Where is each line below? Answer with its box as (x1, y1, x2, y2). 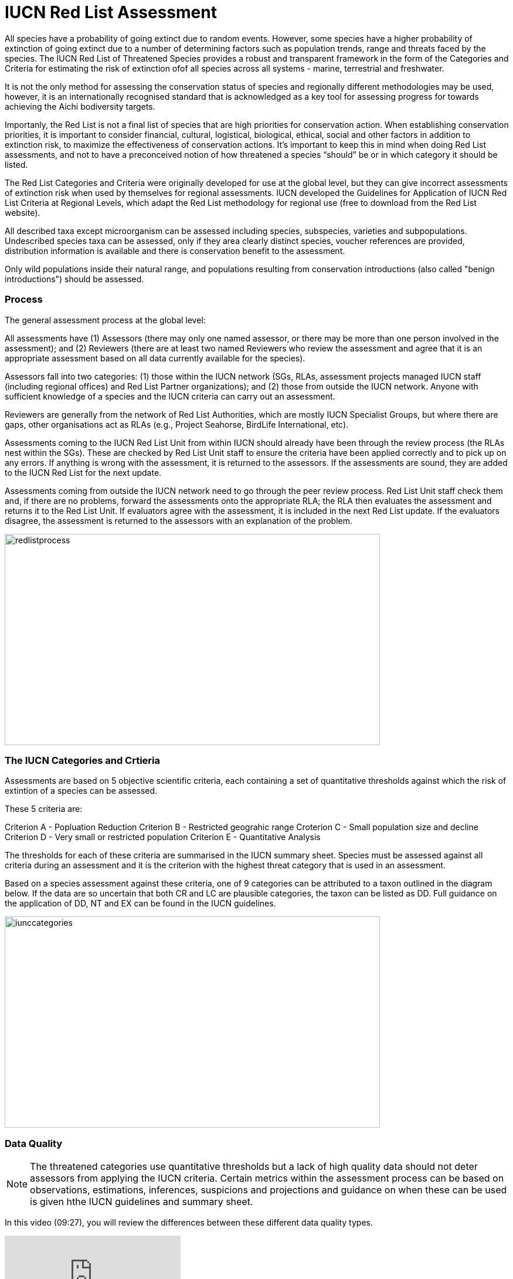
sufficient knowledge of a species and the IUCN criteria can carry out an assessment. (5, 391, 335, 401)
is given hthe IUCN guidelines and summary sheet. (30, 1196, 253, 1207)
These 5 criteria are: (5, 804, 83, 814)
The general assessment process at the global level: (5, 314, 206, 325)
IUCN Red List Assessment (5, 2, 217, 22)
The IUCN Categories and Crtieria (5, 754, 161, 766)
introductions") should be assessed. (5, 273, 144, 284)
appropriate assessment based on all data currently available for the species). (5, 353, 305, 363)
